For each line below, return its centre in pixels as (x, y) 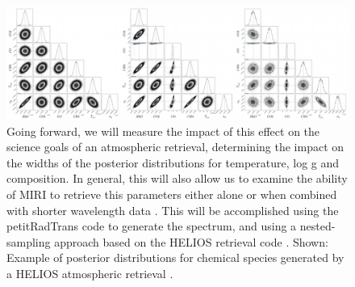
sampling (29, 241)
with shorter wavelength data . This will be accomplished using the (173, 210)
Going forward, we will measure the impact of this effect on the (163, 131)
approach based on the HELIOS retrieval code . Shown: (191, 241)
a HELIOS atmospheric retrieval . (90, 273)
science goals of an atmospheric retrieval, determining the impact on (175, 147)
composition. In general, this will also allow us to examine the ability (177, 178)
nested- (317, 226)
